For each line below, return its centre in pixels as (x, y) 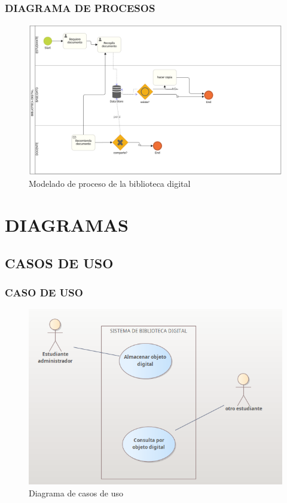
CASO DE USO (44, 292)
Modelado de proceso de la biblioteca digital (110, 184)
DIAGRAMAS (67, 224)
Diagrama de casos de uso (76, 493)
